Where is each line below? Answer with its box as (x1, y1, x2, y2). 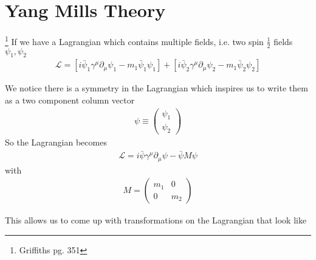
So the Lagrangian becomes (5, 136, 107, 149)
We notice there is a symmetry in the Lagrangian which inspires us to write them (5, 82, 308, 94)
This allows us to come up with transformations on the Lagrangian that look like (5, 214, 307, 227)
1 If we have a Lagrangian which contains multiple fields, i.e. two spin (5, 33, 264, 47)
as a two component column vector (5, 94, 135, 107)
